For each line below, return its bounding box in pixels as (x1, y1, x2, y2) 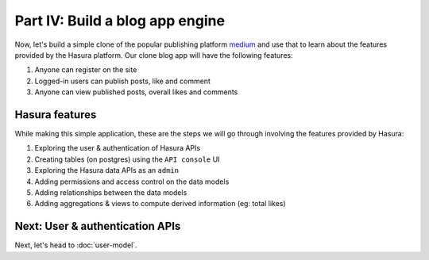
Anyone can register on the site (34, 65, 137, 75)
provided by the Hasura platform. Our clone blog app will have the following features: (14, 50, 293, 59)
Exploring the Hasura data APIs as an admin (34, 166, 179, 175)
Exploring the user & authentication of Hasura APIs (34, 143, 201, 153)
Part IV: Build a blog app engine (14, 12, 226, 29)
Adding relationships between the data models (34, 187, 187, 197)
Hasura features (14, 108, 97, 121)
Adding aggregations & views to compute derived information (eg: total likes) (34, 199, 286, 208)
